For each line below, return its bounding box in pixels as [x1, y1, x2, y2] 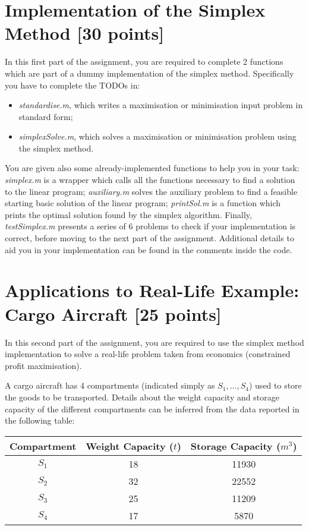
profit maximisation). [5, 359, 82, 371]
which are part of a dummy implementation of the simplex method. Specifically [5, 67, 294, 79]
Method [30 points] [5, 21, 165, 45]
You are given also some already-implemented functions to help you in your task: [5, 162, 299, 174]
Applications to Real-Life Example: [5, 278, 299, 302]
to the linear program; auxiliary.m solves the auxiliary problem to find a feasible [5, 185, 298, 197]
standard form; [18, 110, 73, 122]
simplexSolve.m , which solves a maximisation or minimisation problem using [18, 130, 297, 143]
